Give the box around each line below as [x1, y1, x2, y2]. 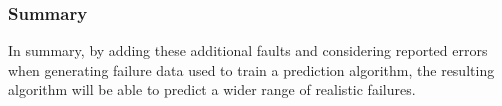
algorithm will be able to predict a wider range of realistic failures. [8, 79, 416, 100]
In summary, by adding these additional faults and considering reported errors [8, 40, 488, 61]
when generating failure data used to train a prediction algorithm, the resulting [8, 59, 495, 80]
